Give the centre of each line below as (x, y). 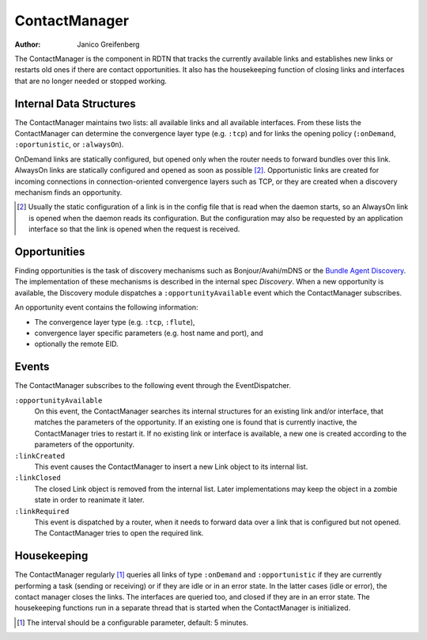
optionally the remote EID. (76, 344)
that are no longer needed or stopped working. (91, 81)
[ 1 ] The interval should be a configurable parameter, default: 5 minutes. (133, 623)
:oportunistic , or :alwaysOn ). (69, 145)
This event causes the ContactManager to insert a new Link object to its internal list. (171, 467)
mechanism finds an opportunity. (68, 192)
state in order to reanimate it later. (89, 500)
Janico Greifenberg (108, 44)
